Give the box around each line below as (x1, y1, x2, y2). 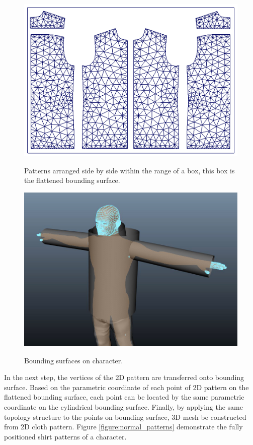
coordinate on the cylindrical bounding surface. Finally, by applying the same (4, 402, 243, 412)
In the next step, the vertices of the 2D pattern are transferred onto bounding (4, 372, 244, 383)
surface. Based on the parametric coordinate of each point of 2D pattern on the (4, 382, 249, 392)
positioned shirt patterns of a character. (4, 431, 127, 441)
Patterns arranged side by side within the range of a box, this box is (24, 165, 235, 175)
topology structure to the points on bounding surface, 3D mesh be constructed (4, 411, 246, 422)
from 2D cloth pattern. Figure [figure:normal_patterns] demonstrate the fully (4, 421, 243, 432)
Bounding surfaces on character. (24, 355, 123, 365)
